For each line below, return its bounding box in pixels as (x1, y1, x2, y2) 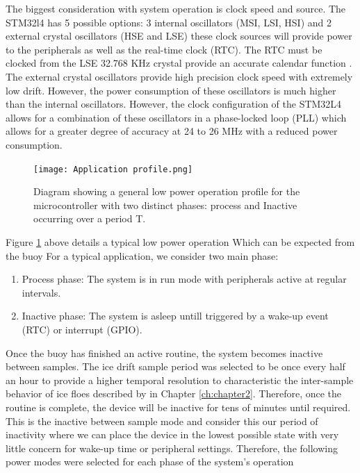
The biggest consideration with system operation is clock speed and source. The (6, 1, 346, 15)
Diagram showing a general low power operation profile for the (33, 184, 300, 199)
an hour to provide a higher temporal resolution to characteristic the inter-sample (6, 372, 354, 387)
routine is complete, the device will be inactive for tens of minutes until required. (6, 399, 351, 414)
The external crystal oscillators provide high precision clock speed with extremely (6, 69, 353, 83)
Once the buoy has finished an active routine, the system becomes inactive (6, 345, 323, 360)
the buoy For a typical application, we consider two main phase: (6, 248, 279, 263)
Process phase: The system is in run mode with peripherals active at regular (22, 272, 347, 286)
